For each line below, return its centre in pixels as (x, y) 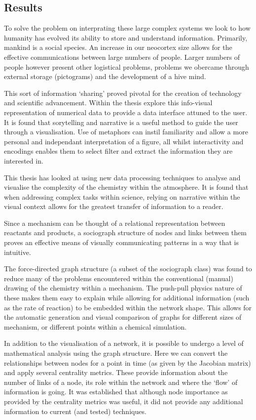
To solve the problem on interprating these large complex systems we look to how (127, 28)
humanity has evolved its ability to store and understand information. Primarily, (126, 37)
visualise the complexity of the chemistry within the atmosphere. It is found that (126, 187)
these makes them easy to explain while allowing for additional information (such (127, 298)
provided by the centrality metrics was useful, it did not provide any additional (124, 401)
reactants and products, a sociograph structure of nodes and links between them (125, 232)
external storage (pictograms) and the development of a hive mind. (105, 76)
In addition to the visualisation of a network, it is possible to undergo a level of (124, 343)
